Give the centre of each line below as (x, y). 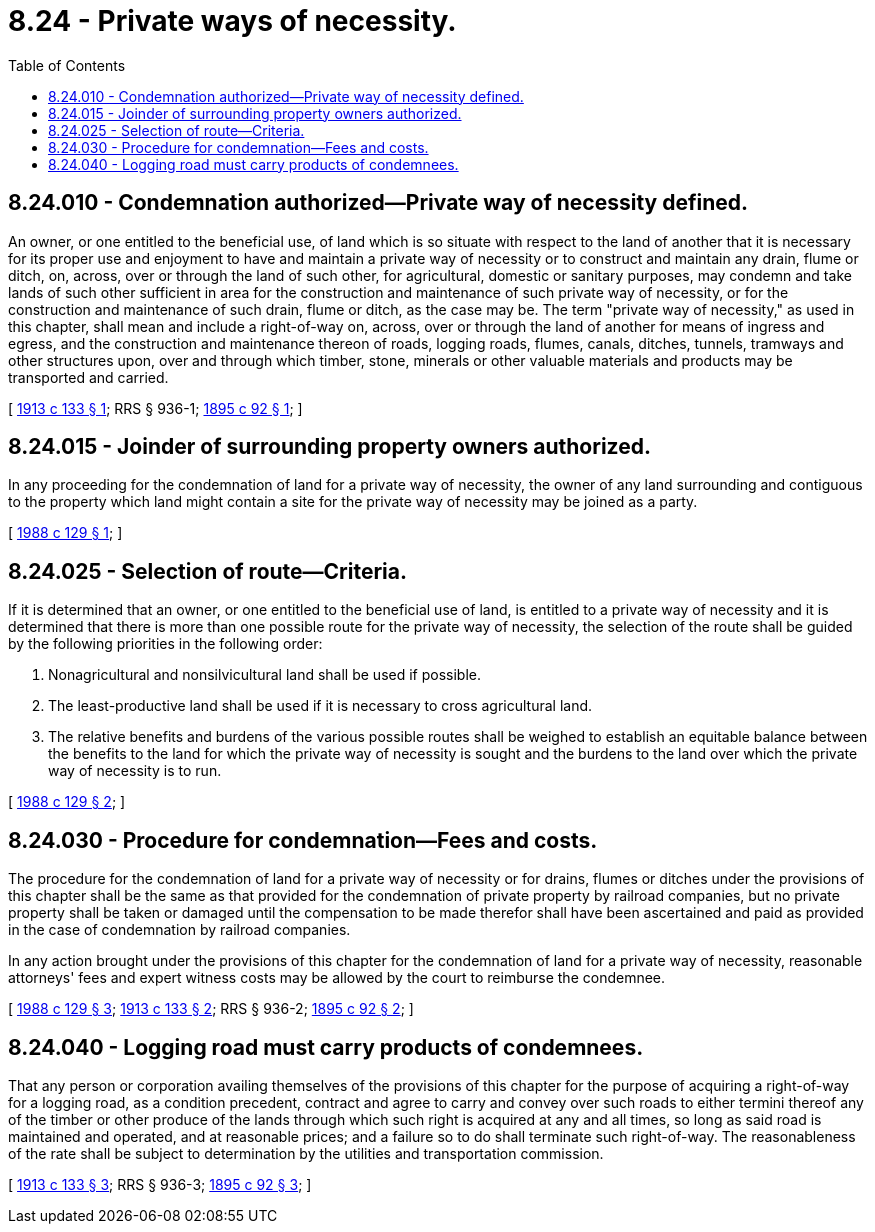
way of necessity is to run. (135, 771)
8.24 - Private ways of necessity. (232, 21)
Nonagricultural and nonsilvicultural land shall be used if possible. (265, 675)
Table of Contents (67, 65)
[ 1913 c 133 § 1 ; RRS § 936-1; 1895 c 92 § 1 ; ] (155, 408)
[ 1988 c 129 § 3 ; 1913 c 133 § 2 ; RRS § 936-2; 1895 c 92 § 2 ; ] (211, 1009)
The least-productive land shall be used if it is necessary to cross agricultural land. (320, 706)
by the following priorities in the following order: (165, 644)
